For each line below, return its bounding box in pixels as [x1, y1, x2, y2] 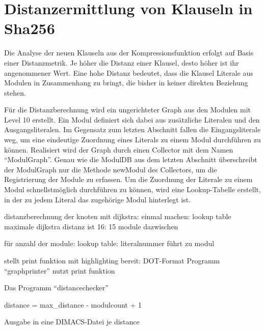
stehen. [4, 87, 26, 98]
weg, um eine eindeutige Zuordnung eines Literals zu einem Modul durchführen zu [4, 134, 261, 145]
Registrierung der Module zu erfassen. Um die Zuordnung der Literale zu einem [4, 174, 253, 185]
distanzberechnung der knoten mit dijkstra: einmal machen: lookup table [4, 211, 231, 222]
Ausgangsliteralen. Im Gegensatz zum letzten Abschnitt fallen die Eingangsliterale [4, 124, 261, 135]
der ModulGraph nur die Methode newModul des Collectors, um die [4, 164, 217, 174]
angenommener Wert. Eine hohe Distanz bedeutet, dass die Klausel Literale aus [4, 67, 253, 78]
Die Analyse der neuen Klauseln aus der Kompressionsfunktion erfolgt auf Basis [4, 47, 254, 58]
